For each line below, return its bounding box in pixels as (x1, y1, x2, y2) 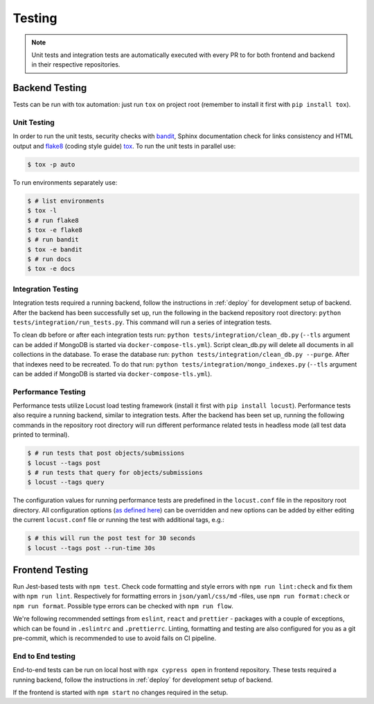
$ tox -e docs (27, 265, 75, 273)
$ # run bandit (27, 236, 79, 244)
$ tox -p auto (27, 160, 75, 168)
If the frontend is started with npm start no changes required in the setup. (12, 688, 229, 696)
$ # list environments (27, 196, 105, 205)
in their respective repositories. (31, 60, 121, 69)
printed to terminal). (12, 430, 69, 439)
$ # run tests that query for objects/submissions (27, 469, 204, 476)
